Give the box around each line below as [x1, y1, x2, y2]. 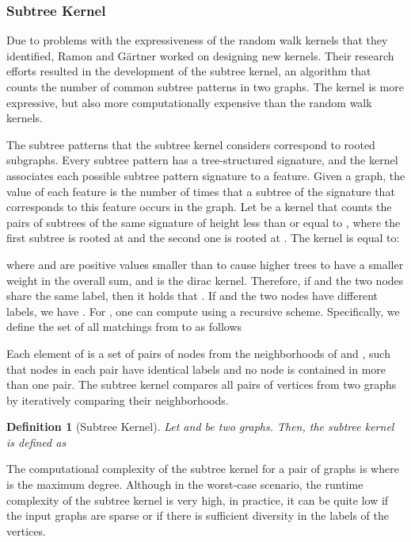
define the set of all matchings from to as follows [6, 318, 242, 335]
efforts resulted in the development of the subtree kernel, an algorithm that [6, 63, 371, 79]
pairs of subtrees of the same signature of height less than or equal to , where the [6, 213, 401, 230]
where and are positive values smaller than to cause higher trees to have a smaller [6, 256, 404, 272]
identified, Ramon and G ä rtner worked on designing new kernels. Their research [6, 47, 394, 63]
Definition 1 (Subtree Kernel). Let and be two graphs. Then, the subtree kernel [6, 418, 394, 435]
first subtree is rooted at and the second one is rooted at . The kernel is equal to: [6, 229, 400, 246]
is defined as [6, 433, 67, 450]
